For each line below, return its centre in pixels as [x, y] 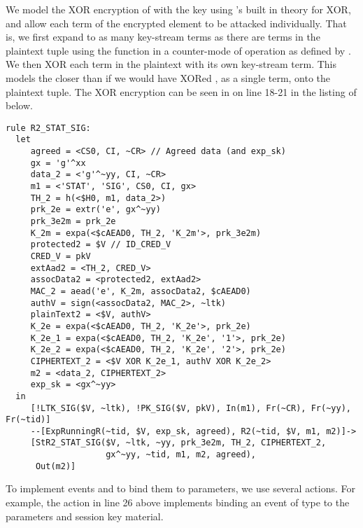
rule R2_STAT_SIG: [48, 128]
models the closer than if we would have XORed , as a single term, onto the [168, 77]
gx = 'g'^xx [58, 163]
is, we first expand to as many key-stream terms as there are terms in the [163, 37]
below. [19, 105]
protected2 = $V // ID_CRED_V [101, 245]
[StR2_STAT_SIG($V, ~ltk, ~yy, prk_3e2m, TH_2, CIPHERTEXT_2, [178, 443]
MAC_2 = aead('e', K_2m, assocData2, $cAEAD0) [141, 291]
